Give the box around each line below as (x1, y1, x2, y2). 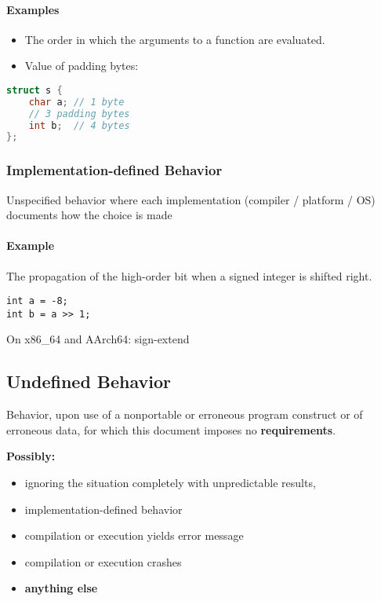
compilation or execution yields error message (24, 527, 244, 544)
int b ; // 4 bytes (28, 119, 130, 131)
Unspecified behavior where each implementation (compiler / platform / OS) (6, 191, 376, 207)
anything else (24, 580, 98, 596)
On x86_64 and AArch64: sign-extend (6, 331, 190, 347)
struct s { (6, 84, 63, 96)
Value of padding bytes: (24, 57, 139, 74)
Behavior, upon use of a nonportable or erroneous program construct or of (6, 406, 363, 423)
